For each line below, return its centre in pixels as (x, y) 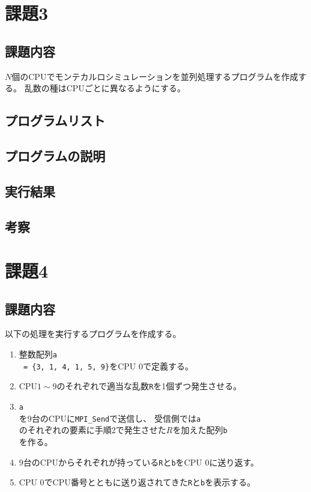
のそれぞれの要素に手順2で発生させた (92, 430)
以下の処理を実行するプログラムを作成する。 (93, 334)
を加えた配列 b (200, 430)
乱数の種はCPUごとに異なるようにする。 (105, 88)
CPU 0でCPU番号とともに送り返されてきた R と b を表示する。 (137, 482)
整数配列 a (38, 354)
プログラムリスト (55, 120)
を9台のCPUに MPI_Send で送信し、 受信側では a (110, 418)
